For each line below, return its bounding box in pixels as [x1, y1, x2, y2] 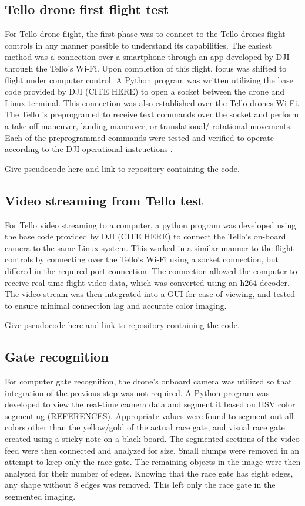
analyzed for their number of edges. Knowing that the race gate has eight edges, [5, 467, 293, 479]
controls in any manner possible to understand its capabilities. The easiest [5, 39, 272, 51]
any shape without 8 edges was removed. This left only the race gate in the [5, 478, 276, 491]
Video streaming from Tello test [5, 191, 203, 209]
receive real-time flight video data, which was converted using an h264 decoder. [5, 276, 290, 288]
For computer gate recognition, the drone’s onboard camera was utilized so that [5, 375, 292, 387]
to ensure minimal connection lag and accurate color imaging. [5, 299, 227, 311]
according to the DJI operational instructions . [5, 143, 173, 155]
